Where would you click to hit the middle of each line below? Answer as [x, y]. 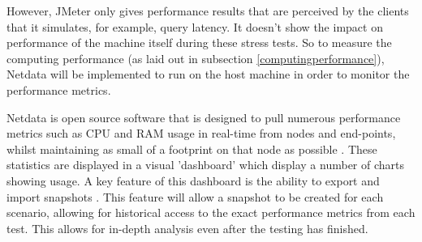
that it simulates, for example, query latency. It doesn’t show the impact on [195, 26]
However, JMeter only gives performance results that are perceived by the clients [208, 11]
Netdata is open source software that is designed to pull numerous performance [204, 117]
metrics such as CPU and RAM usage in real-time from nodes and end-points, [201, 133]
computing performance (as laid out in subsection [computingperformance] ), [196, 58]
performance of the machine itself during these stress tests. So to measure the [199, 42]
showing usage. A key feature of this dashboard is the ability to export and [193, 180]
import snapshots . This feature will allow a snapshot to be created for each [195, 196]
